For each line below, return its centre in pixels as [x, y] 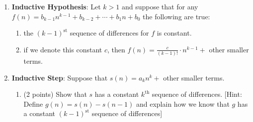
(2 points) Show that [55, 94]
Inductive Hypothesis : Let [56, 6]
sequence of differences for [109, 33]
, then [116, 49]
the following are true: [176, 16]
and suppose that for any [160, 6]
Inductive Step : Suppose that [60, 77]
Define [33, 103]
